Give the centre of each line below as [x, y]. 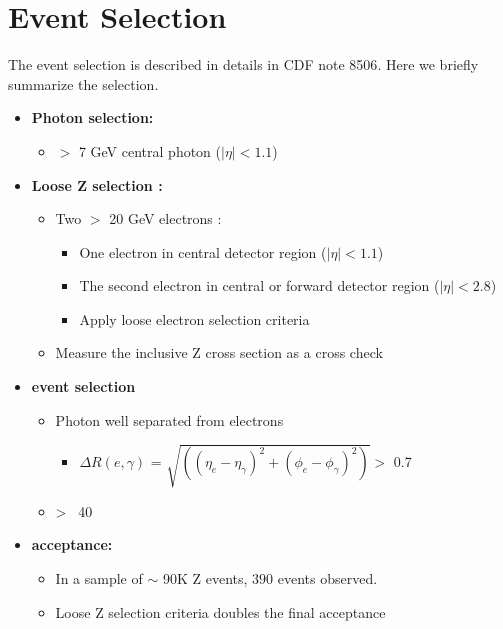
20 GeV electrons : [165, 218]
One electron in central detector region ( [203, 251]
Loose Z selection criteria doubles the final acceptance [220, 611]
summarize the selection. [83, 83]
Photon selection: [92, 117]
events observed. [327, 577]
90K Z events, [205, 577]
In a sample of [99, 577]
